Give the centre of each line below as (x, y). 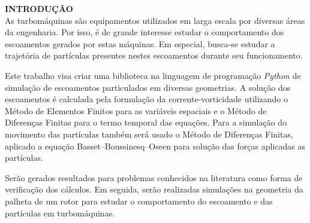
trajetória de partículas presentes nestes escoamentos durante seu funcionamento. (154, 55)
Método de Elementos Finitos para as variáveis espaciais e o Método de (136, 110)
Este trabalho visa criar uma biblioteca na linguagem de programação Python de (153, 75)
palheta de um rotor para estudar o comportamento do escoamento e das (139, 201)
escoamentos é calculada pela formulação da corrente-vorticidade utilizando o (147, 99)
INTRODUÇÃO (39, 8)
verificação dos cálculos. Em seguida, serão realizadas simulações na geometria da (154, 189)
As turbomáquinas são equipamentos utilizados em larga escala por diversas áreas (155, 20)
